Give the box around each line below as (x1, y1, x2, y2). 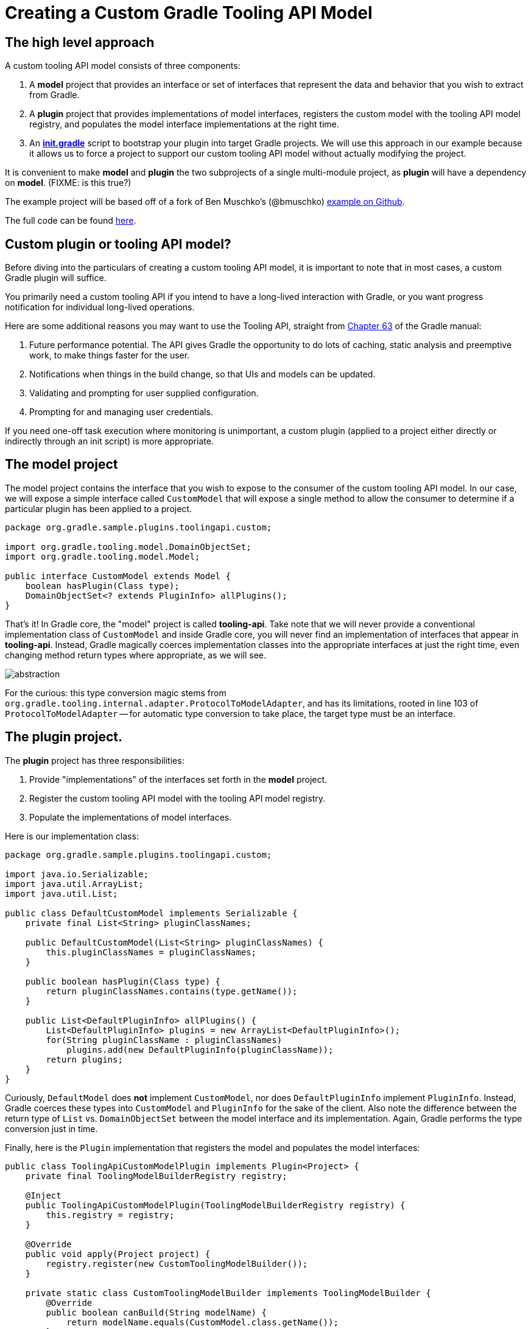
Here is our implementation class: (5, 830, 139, 841)
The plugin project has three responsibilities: (5, 755, 185, 766)
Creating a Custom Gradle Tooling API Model (5, 2, 373, 23)
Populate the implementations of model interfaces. (29, 811, 232, 822)
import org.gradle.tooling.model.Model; (5, 551, 200, 561)
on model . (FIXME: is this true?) (5, 177, 132, 188)
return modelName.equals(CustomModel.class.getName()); (66, 1317, 339, 1327)
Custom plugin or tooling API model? (5, 236, 231, 252)
